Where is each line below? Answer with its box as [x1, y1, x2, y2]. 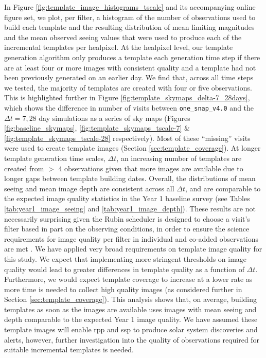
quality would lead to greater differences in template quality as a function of [4, 263, 244, 274]
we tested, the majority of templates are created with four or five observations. [4, 82, 252, 93]
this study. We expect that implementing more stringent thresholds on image [4, 253, 247, 264]
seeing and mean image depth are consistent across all [4, 183, 174, 193]
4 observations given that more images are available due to [58, 163, 243, 173]
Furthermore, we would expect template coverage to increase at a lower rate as [4, 274, 253, 284]
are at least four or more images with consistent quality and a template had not [4, 62, 256, 73]
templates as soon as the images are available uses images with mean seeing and [4, 303, 257, 314]
